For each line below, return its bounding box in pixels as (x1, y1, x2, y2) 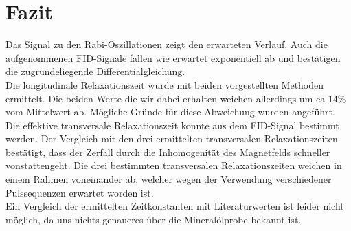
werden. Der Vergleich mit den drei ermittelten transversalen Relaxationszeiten (5, 131, 338, 146)
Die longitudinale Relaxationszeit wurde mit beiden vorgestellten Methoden (5, 77, 324, 91)
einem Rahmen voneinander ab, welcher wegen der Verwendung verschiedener (5, 172, 332, 186)
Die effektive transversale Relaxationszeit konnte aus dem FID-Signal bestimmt (5, 118, 339, 132)
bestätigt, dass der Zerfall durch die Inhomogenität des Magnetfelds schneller (5, 144, 330, 159)
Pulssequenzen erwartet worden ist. (5, 185, 154, 199)
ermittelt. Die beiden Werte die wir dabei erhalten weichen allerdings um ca (5, 91, 326, 105)
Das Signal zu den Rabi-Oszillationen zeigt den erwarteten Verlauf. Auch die (5, 37, 328, 52)
